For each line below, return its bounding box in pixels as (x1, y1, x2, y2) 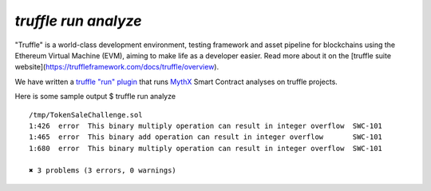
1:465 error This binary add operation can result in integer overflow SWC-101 (29, 133, 383, 141)
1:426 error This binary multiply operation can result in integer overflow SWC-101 (29, 121, 383, 130)
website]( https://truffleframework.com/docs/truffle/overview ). (14, 62, 219, 72)
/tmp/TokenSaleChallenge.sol (29, 110, 143, 119)
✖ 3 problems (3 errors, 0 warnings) (29, 166, 177, 175)
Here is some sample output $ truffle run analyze (14, 92, 176, 101)
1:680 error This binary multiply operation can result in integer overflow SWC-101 (29, 144, 383, 153)
